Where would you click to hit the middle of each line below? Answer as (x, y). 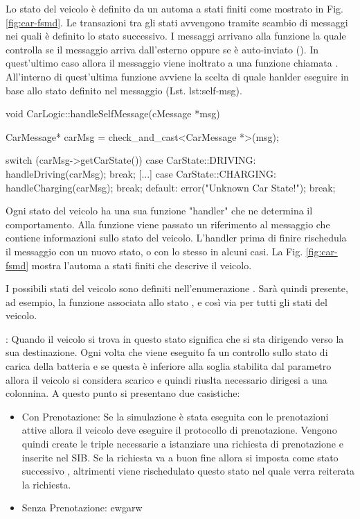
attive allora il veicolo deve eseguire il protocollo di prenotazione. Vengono (179, 430)
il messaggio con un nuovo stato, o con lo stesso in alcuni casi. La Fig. (154, 251)
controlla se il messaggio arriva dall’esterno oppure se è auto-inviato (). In (162, 49)
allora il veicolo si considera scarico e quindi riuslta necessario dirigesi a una (166, 379)
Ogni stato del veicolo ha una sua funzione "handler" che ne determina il (159, 211)
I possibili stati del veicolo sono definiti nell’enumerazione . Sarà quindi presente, (177, 288)
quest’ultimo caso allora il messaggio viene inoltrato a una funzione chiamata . (172, 63)
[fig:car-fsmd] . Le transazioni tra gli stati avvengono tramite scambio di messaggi (177, 22)
